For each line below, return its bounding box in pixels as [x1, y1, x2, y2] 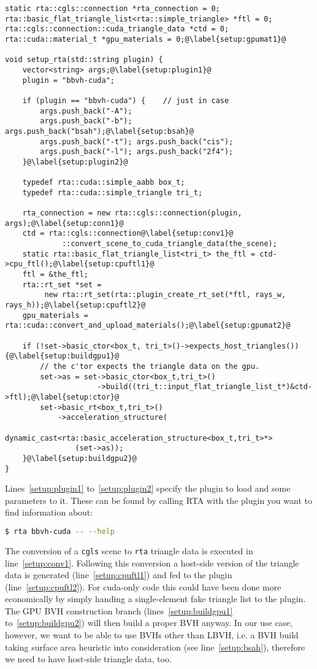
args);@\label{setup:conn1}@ [5, 218, 124, 228]
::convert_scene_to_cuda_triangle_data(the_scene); [62, 239, 277, 249]
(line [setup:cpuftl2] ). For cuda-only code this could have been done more [5, 580, 281, 593]
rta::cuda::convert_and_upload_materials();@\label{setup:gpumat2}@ [5, 321, 291, 330]
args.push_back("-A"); [40, 106, 132, 115]
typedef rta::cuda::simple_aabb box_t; [22, 178, 185, 187]
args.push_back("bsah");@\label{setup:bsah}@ [5, 126, 194, 136]
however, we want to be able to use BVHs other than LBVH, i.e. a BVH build [5, 628, 299, 641]
